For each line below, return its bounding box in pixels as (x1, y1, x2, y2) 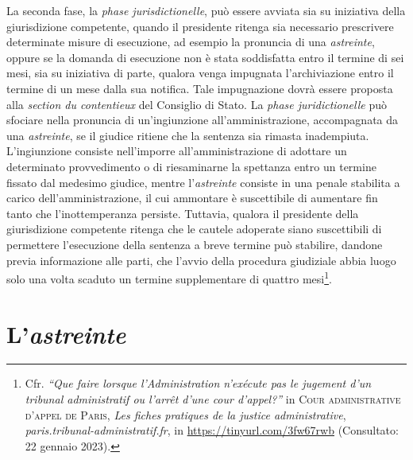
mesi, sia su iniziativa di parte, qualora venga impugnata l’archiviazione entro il (6, 64, 394, 81)
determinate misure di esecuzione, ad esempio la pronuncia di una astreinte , (6, 33, 375, 50)
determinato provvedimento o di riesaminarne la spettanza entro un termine (6, 158, 376, 174)
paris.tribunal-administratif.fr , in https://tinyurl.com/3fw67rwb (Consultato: (25, 422, 399, 439)
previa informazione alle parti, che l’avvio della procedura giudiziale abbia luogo (6, 251, 396, 268)
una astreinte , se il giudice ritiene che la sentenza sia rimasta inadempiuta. (6, 127, 369, 143)
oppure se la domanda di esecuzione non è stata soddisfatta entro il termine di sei (6, 49, 404, 65)
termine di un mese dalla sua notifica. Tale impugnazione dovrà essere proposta (6, 80, 393, 96)
